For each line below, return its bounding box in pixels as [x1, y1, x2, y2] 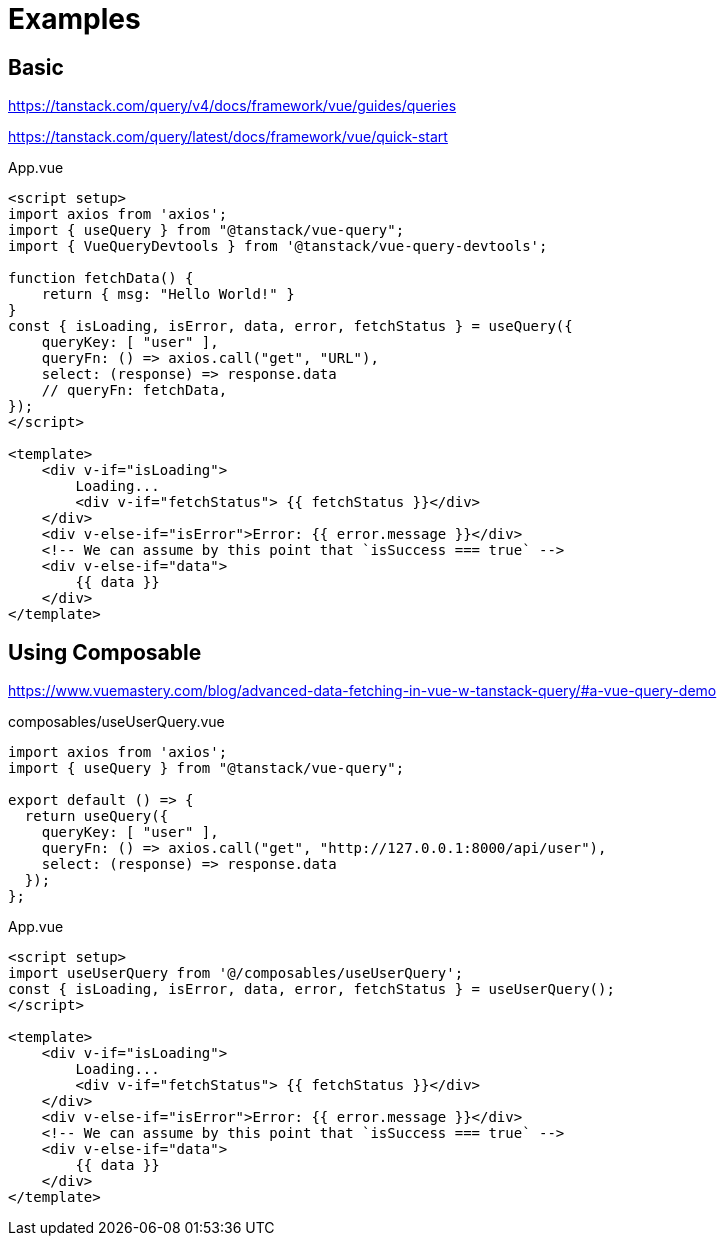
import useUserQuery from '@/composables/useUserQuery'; [8, 965, 464, 982]
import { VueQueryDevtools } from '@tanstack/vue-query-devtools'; [8, 238, 548, 255]
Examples [8, 2, 141, 36]
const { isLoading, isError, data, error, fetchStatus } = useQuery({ [8, 318, 573, 335]
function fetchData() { [8, 270, 194, 287]
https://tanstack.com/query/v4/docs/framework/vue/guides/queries [8, 97, 457, 115]
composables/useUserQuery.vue [8, 713, 225, 731]
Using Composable [8, 639, 202, 665]
